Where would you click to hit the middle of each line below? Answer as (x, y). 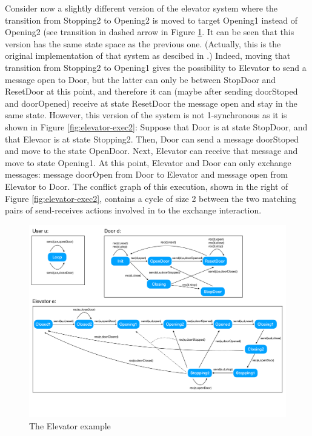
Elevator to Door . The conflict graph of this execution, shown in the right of (147, 186)
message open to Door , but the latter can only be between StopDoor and (141, 79)
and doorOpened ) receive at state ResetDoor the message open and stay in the (151, 103)
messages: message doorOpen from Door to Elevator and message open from (147, 174)
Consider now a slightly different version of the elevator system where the (141, 8)
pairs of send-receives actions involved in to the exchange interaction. (133, 210)
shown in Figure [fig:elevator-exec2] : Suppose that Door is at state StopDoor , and (156, 126)
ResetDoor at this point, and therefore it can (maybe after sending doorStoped (151, 91)
